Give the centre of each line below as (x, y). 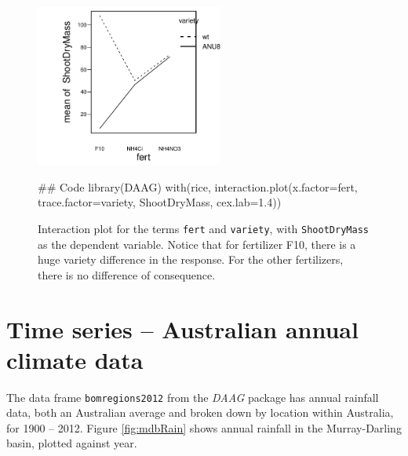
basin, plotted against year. (72, 443)
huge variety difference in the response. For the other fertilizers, (191, 259)
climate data (75, 359)
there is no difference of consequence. (127, 274)
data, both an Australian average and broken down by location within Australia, (200, 412)
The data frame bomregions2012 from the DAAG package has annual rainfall (193, 397)
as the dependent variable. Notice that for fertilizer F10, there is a (197, 244)
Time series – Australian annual (182, 328)
